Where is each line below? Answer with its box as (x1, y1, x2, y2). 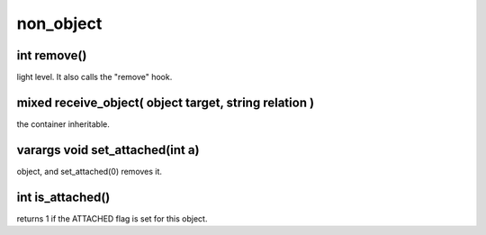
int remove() (16, 48, 87, 63)
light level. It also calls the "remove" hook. (16, 72, 173, 83)
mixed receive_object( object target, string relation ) (16, 95, 315, 110)
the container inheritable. (16, 118, 110, 130)
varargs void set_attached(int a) (16, 142, 200, 158)
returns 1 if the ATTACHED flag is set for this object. (16, 212, 208, 224)
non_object (16, 14, 103, 33)
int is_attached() (16, 189, 111, 204)
